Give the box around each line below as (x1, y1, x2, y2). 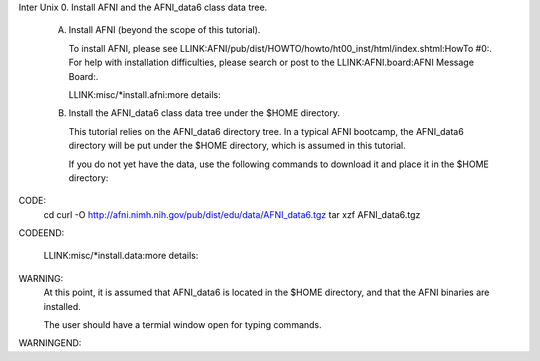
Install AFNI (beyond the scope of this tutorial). (68, 24, 261, 36)
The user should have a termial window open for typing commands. (43, 319, 322, 331)
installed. (43, 300, 82, 312)
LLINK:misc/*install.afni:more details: (68, 88, 222, 100)
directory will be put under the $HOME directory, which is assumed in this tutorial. (68, 140, 407, 152)
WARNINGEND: (18, 337, 82, 349)
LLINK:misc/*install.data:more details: (43, 250, 199, 262)
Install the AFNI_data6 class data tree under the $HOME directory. (68, 107, 340, 119)
